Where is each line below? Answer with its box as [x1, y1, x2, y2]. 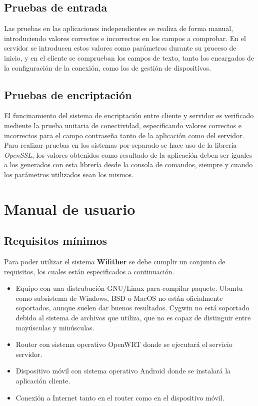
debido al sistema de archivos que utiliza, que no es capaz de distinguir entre [15, 312, 251, 323]
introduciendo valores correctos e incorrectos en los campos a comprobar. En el [4, 33, 246, 43]
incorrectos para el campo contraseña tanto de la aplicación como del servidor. [4, 130, 244, 140]
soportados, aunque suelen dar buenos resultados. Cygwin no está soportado [15, 302, 249, 313]
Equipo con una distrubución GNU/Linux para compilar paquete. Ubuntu [15, 283, 243, 293]
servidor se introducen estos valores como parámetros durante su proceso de [4, 43, 236, 53]
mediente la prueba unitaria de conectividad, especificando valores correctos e [4, 120, 241, 130]
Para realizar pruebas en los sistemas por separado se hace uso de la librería [4, 140, 237, 150]
